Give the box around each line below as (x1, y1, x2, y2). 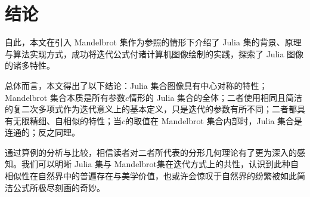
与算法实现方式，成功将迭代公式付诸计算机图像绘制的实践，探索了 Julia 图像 (5, 47, 304, 60)
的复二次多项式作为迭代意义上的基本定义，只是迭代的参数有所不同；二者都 (5, 103, 297, 115)
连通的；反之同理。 (5, 126, 80, 138)
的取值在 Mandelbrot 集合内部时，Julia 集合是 (125, 114, 303, 127)
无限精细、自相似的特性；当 (13, 114, 122, 127)
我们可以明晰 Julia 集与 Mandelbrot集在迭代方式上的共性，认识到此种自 (21, 158, 299, 170)
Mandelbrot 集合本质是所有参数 (5, 91, 125, 103)
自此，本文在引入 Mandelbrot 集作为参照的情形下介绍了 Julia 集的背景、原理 (5, 36, 302, 48)
